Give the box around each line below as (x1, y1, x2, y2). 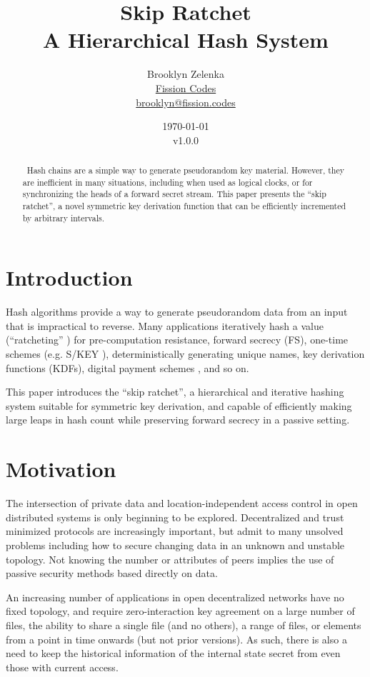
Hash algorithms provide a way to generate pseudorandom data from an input (6, 304, 348, 319)
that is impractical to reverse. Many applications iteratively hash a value (6, 318, 324, 333)
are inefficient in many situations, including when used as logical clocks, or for (22, 176, 313, 188)
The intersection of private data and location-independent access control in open (6, 496, 358, 511)
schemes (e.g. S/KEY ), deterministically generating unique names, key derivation (6, 346, 365, 361)
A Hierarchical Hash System (43, 25, 329, 54)
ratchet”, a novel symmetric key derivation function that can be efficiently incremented (22, 200, 346, 212)
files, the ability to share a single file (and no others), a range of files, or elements (6, 617, 361, 632)
